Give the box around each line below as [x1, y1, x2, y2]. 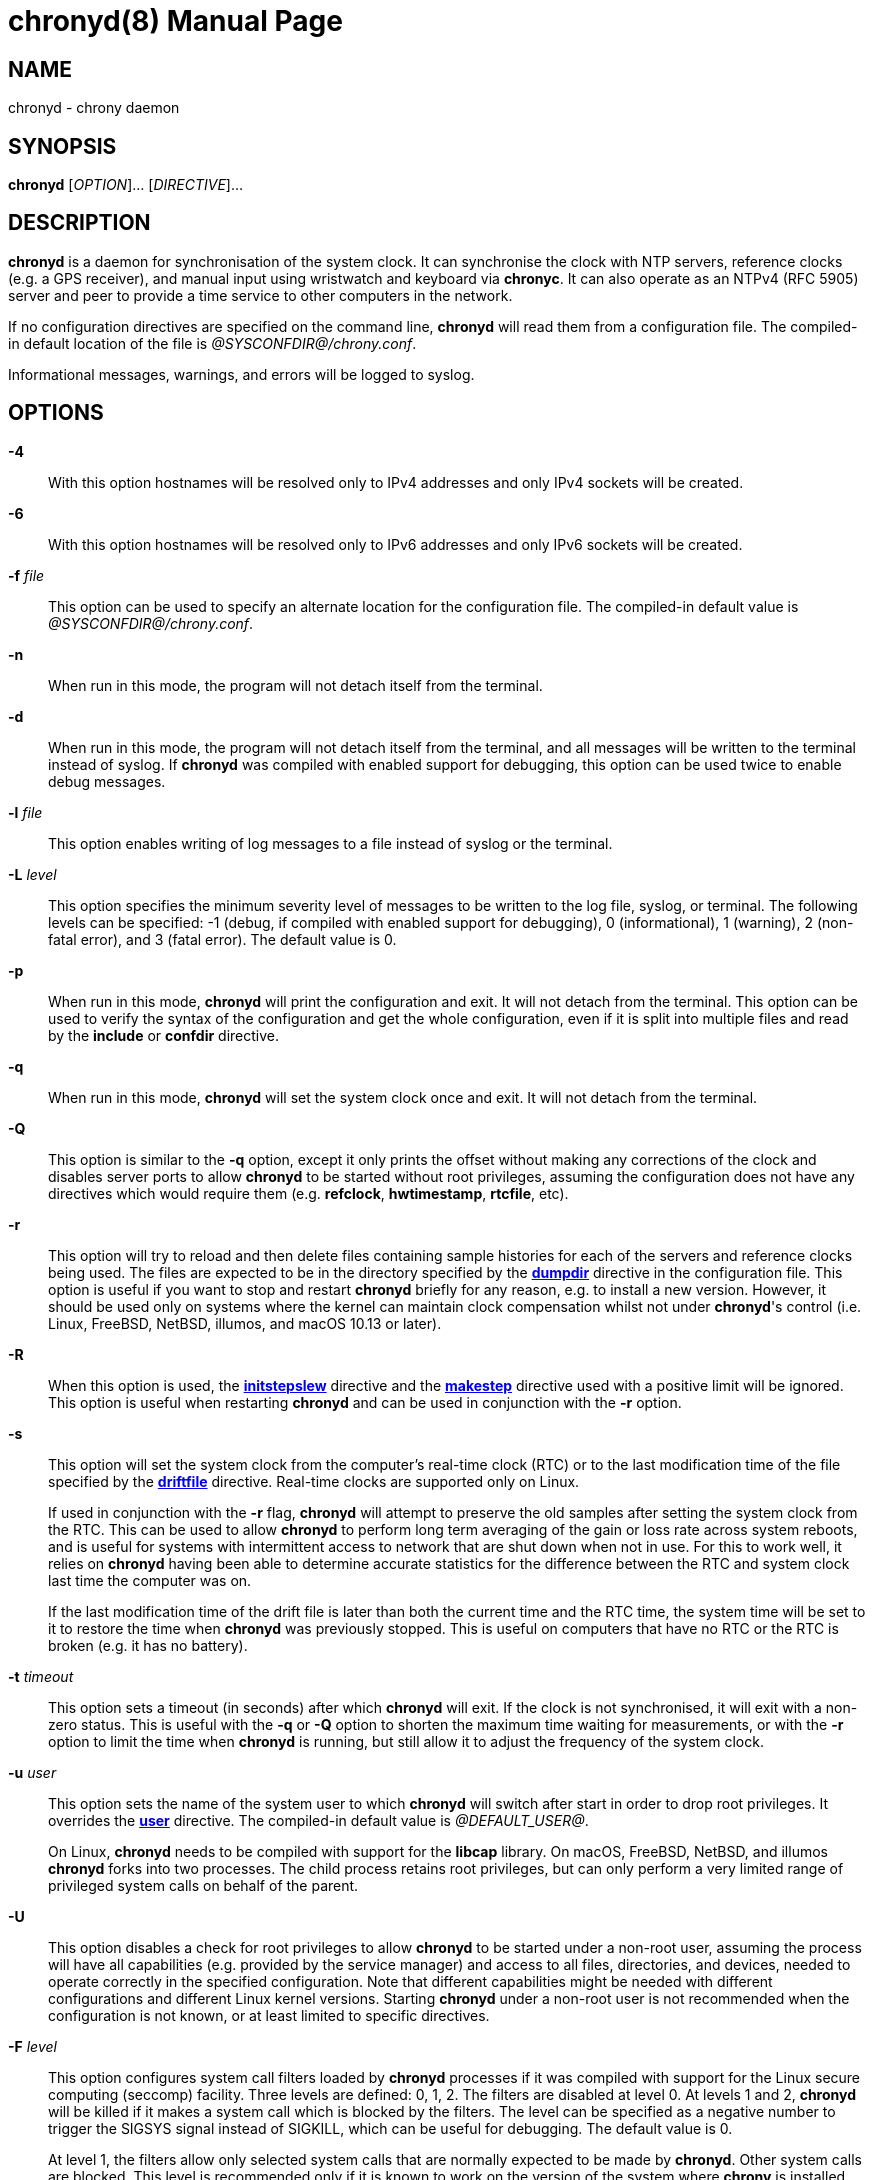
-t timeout [8, 1667, 74, 1685]
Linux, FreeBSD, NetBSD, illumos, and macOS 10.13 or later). [48, 1314, 442, 1332]
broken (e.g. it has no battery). [48, 1636, 248, 1654]
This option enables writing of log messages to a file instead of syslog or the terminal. [48, 834, 613, 852]
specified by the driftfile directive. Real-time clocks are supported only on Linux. [48, 1472, 580, 1490]
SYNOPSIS [8, 133, 117, 159]
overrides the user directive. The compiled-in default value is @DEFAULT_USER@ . [48, 1811, 589, 1829]
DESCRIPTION [8, 210, 151, 236]
